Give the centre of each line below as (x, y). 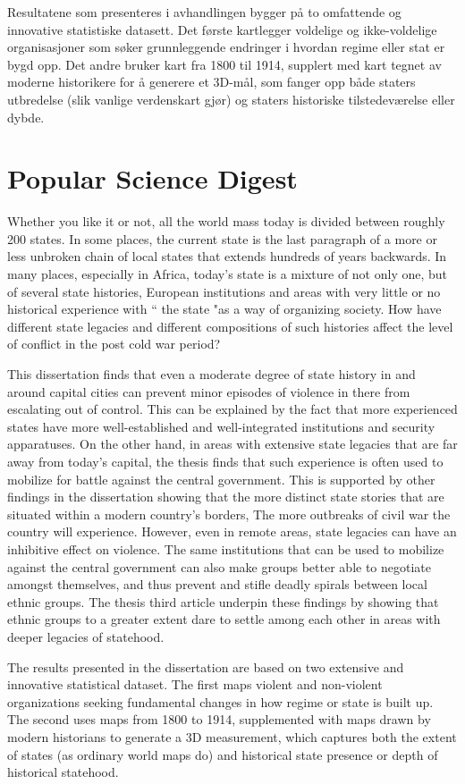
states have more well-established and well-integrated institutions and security (221, 426)
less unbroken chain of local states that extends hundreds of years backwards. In (227, 256)
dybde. (26, 117)
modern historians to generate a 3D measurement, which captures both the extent (232, 736)
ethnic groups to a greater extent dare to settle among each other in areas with (224, 619)
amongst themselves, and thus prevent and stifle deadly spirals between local (217, 584)
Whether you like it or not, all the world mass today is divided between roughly (226, 221)
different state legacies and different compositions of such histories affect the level (230, 326)
